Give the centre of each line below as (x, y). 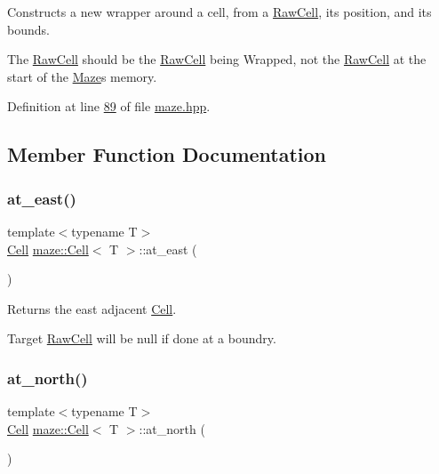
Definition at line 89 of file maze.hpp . (109, 106)
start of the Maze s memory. (82, 76)
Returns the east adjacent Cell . (92, 308)
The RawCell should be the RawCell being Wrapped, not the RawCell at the (217, 59)
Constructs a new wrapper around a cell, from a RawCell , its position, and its (219, 12)
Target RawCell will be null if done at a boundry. (142, 338)
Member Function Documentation (167, 154)
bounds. (28, 29)
